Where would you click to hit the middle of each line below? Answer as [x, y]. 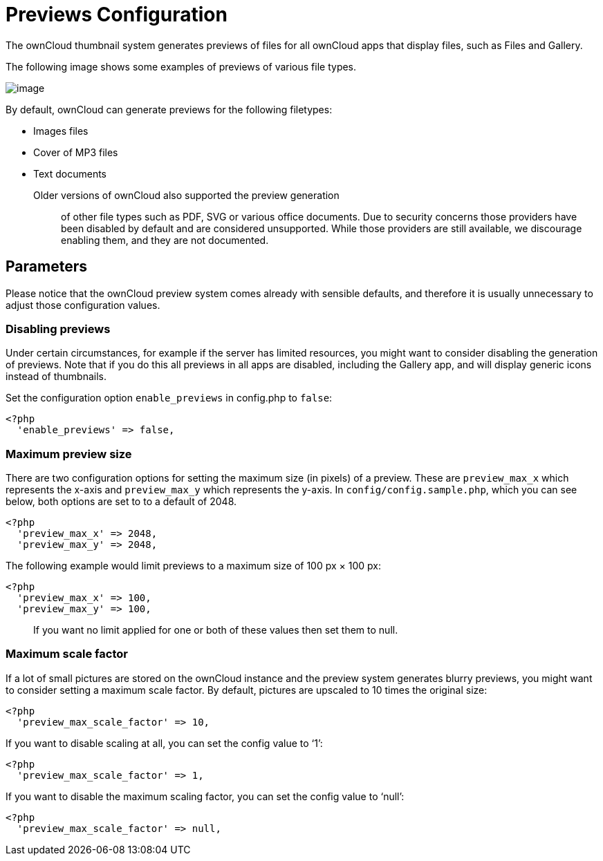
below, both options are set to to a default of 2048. [121, 502]
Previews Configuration [117, 15]
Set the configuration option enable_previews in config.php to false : [169, 398]
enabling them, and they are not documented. [165, 240]
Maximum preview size [69, 454]
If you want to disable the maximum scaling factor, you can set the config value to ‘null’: [205, 796]
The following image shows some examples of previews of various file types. [181, 66]
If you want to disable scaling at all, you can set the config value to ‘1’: [164, 743]
